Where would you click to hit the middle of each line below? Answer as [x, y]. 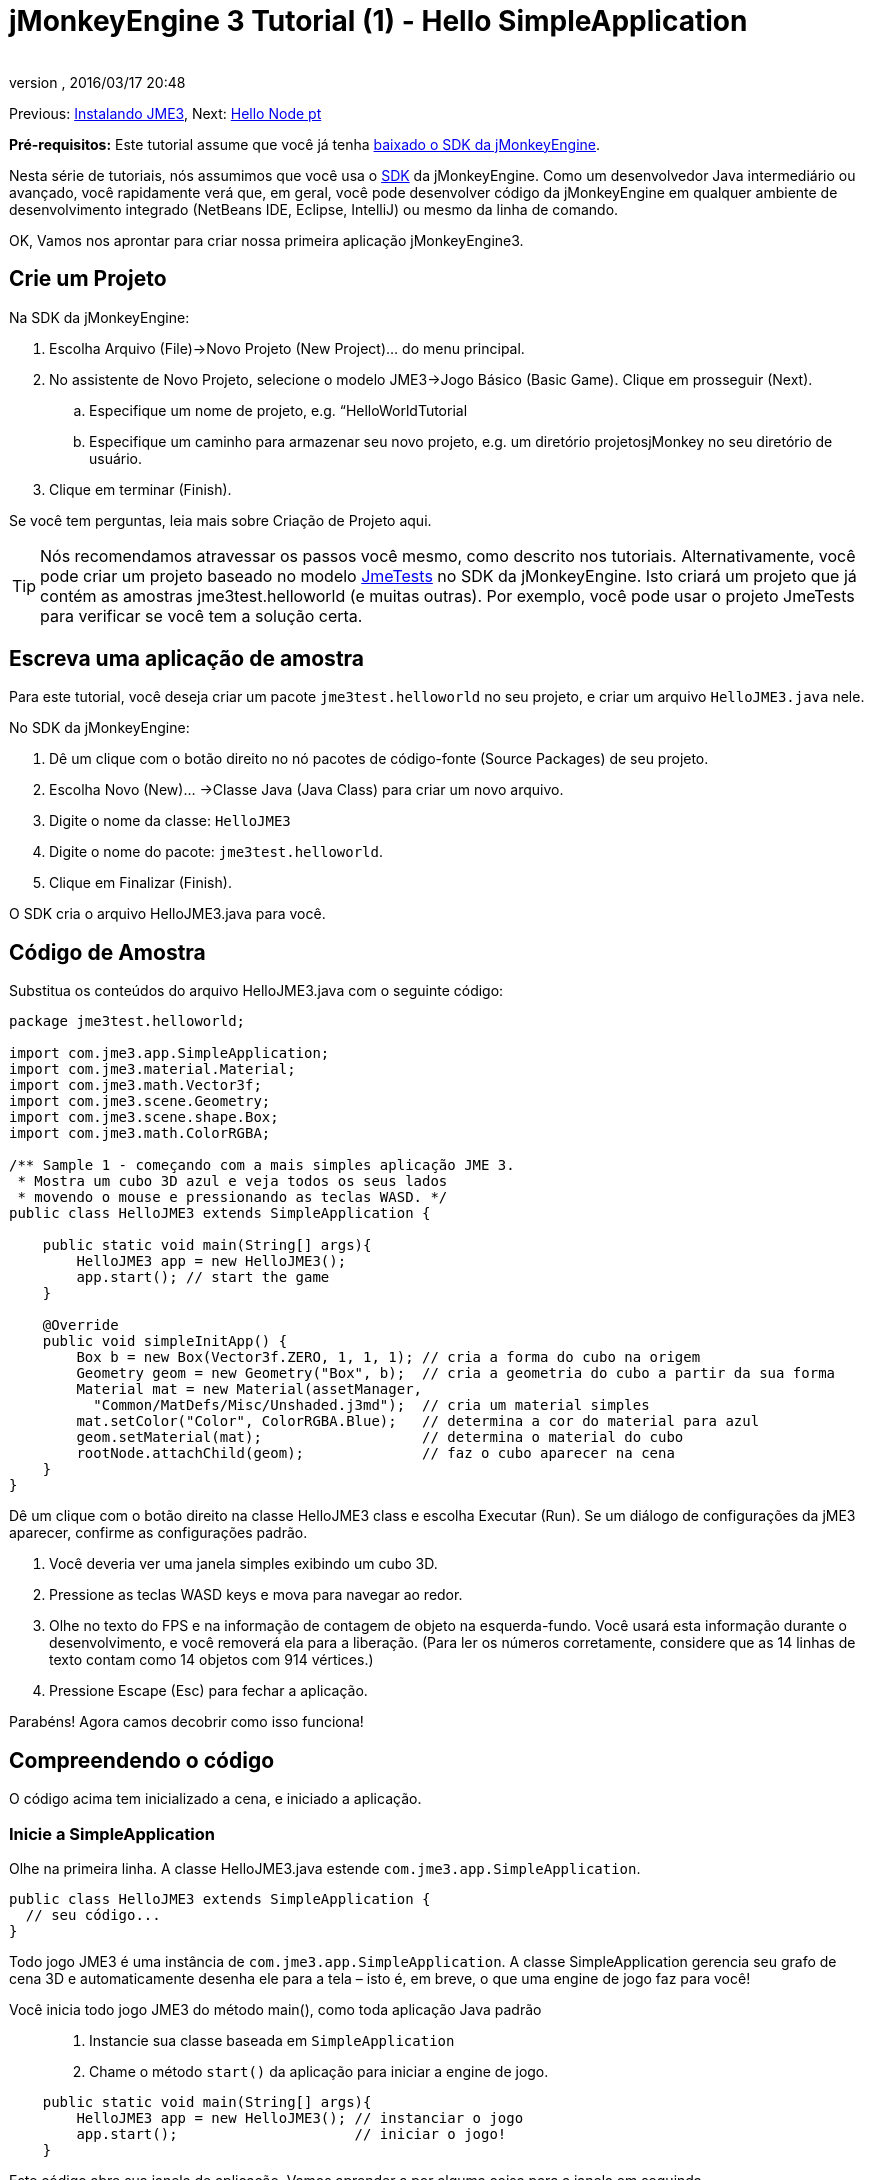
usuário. [116, 458]
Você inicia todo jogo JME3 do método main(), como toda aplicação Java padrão [275, 2009]
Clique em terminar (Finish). [140, 489]
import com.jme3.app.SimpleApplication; [169, 1053]
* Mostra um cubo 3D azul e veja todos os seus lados [232, 1181]
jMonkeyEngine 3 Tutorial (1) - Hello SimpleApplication [378, 21]
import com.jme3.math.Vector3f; [135, 1085]
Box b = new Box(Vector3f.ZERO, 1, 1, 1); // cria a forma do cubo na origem [388, 1357]
